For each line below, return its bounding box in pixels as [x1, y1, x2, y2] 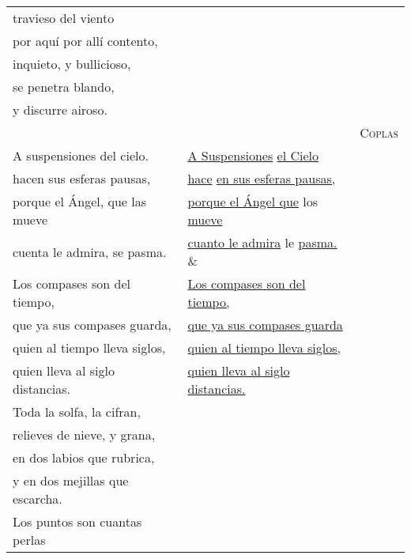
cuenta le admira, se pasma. [13, 242, 167, 261]
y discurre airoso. [13, 100, 107, 119]
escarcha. [13, 489, 62, 508]
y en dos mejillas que [13, 471, 129, 489]
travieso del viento [13, 9, 115, 27]
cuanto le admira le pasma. [187, 233, 337, 251]
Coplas [360, 123, 398, 142]
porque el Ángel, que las [13, 192, 147, 210]
